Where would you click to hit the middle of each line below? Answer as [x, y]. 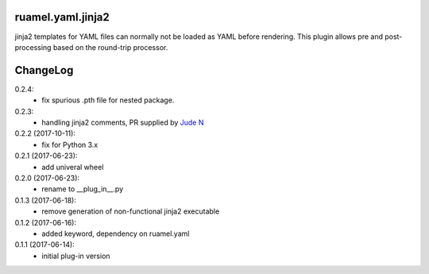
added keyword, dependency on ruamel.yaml [116, 233]
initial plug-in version [76, 256]
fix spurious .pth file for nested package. [108, 100]
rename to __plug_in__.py [83, 189]
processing [33, 47]
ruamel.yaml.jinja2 [62, 17]
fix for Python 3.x [70, 145]
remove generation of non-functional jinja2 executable [131, 211]
